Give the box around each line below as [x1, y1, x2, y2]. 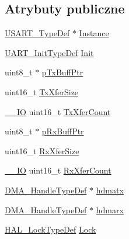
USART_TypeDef [5, 27, 70, 39]
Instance [79, 27, 109, 39]
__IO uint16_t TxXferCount [5, 105, 111, 117]
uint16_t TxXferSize [5, 85, 79, 98]
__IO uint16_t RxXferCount [5, 164, 111, 176]
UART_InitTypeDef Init [5, 46, 94, 58]
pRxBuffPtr [41, 125, 84, 137]
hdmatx [96, 183, 124, 196]
